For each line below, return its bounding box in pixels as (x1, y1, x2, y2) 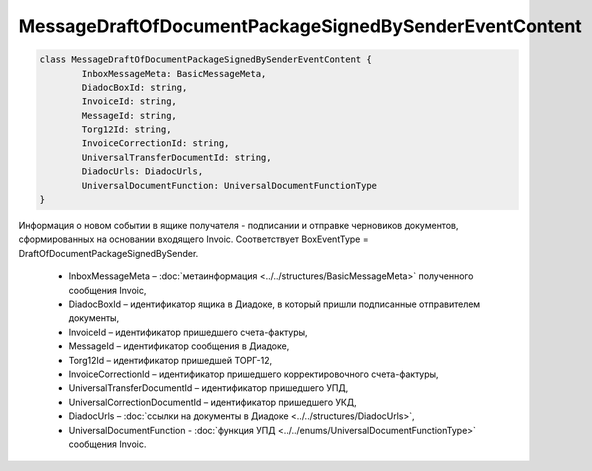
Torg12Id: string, (81, 124, 172, 135)
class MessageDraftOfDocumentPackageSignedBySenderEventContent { (39, 54, 372, 65)
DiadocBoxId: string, (81, 81, 188, 93)
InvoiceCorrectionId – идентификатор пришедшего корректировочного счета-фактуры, (68, 368, 439, 380)
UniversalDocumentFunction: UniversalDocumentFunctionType (81, 180, 378, 191)
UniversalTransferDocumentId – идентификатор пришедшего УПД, (68, 382, 349, 394)
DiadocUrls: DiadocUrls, (81, 166, 204, 177)
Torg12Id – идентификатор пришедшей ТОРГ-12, (68, 354, 273, 366)
